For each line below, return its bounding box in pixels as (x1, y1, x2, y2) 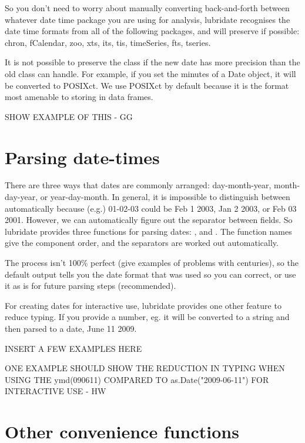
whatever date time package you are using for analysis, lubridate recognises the (5, 13, 290, 25)
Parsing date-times (5, 145, 160, 169)
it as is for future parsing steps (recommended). (5, 279, 176, 292)
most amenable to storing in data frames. (5, 91, 153, 103)
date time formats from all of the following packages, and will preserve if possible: (5, 25, 300, 37)
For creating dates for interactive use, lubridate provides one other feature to (5, 299, 281, 311)
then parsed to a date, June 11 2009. (5, 322, 137, 334)
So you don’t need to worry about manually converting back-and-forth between (5, 2, 290, 14)
